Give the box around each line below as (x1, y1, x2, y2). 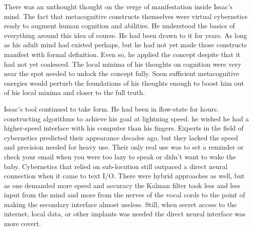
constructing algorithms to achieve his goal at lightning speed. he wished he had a (4, 113, 249, 123)
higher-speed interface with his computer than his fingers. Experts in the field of (4, 123, 244, 133)
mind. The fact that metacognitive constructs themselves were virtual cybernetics (4, 11, 248, 21)
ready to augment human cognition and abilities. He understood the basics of (4, 20, 235, 31)
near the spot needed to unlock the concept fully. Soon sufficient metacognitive (4, 68, 239, 78)
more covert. (4, 218, 41, 229)
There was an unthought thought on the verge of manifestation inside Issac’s (4, 1, 233, 11)
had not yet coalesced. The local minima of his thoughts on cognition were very (4, 58, 241, 69)
